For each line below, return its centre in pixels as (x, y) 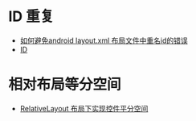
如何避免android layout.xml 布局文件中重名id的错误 (104, 40)
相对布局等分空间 (65, 85)
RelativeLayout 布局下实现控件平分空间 (84, 108)
